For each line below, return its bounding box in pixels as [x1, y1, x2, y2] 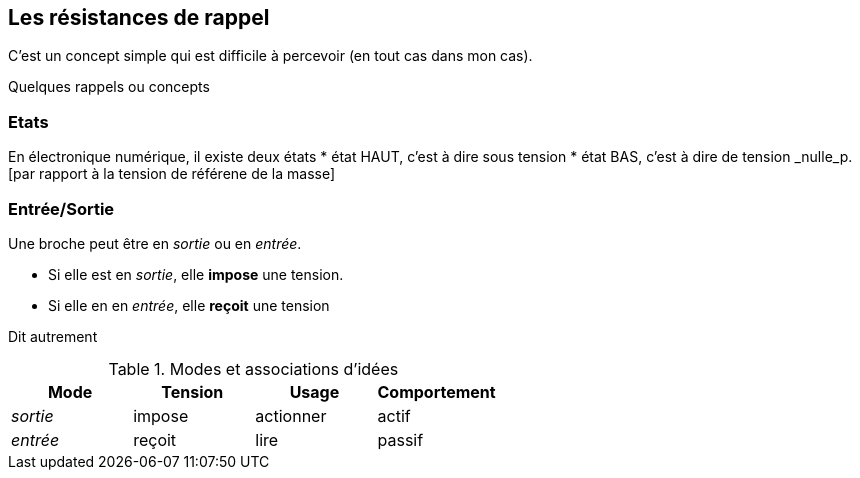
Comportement [377, 381, 496, 402]
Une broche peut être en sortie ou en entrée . [8, 234, 302, 252]
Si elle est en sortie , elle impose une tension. [48, 265, 344, 283]
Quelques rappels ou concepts [8, 78, 210, 96]
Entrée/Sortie [8, 198, 115, 219]
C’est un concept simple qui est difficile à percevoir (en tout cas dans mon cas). [8, 47, 533, 65]
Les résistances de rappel [8, 5, 270, 30]
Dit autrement [8, 327, 98, 345]
